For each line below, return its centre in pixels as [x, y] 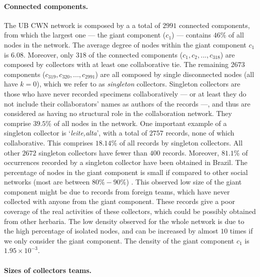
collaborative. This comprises [49, 142]
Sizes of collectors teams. [48, 270]
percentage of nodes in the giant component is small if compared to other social [126, 172]
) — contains [191, 35]
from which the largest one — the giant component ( [85, 35]
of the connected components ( [136, 54]
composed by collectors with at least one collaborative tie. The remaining [116, 64]
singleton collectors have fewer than [93, 152]
